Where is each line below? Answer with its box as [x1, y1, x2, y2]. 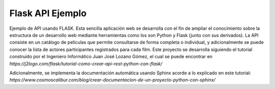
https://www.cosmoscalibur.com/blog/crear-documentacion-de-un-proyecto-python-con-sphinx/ [9, 77, 216, 83]
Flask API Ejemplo [9, 8, 87, 19]
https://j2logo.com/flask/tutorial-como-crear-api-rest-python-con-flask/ [9, 61, 162, 67]
